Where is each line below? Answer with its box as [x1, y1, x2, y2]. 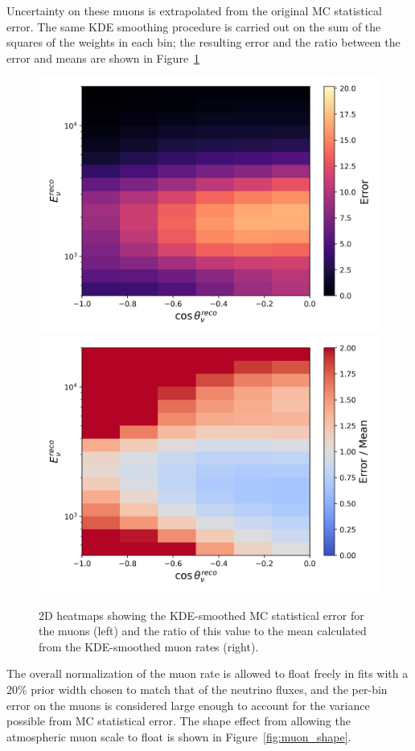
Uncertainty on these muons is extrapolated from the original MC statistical [6, 2, 382, 18]
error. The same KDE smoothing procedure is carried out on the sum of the [6, 18, 381, 35]
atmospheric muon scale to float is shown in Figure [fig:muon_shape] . [6, 728, 351, 745]
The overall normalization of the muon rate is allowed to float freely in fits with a [6, 665, 409, 682]
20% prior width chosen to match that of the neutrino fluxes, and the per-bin [6, 680, 388, 697]
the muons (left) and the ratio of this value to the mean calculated [39, 622, 367, 639]
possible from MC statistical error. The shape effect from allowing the [6, 712, 351, 729]
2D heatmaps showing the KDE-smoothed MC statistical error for [39, 606, 364, 623]
